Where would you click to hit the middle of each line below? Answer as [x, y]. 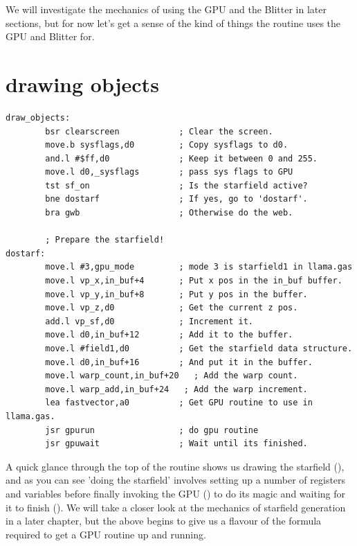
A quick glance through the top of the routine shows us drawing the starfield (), [175, 466]
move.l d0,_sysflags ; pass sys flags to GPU [169, 172]
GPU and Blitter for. [50, 36]
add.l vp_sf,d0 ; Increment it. [149, 321]
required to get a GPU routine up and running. [106, 534]
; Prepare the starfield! [105, 240]
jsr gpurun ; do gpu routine [152, 430]
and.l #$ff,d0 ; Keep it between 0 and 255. [182, 158]
